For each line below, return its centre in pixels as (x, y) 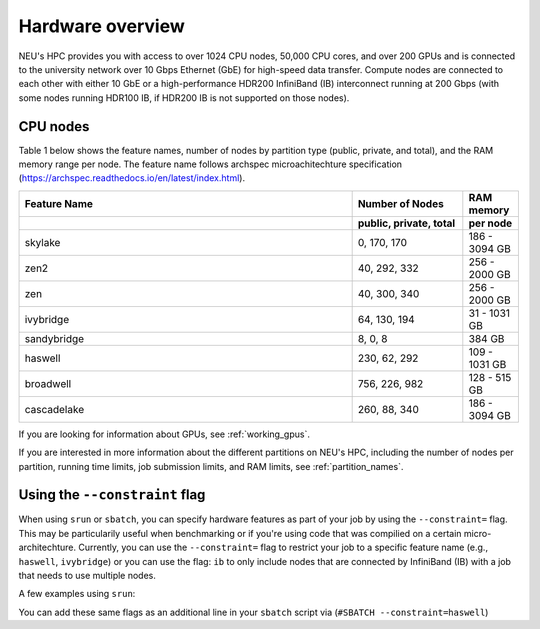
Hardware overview (101, 26)
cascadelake (54, 409)
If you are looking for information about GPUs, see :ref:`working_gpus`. (164, 434)
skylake (42, 242)
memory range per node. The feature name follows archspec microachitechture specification (210, 164)
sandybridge (54, 338)
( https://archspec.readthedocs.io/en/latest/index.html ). (131, 178)
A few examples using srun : (77, 594)
